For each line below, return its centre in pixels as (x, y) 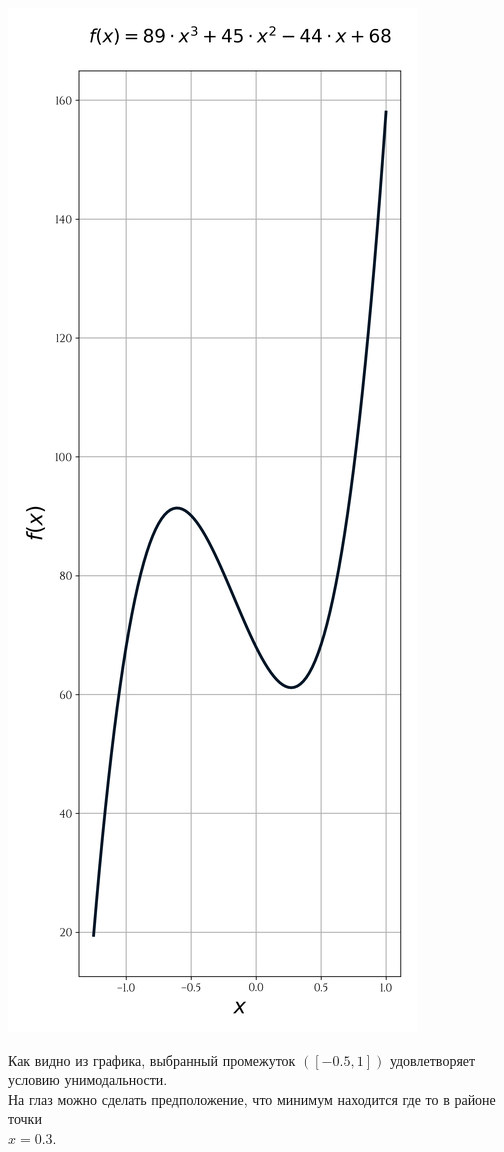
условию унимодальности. (88, 1079)
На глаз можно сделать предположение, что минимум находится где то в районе (252, 1098)
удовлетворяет (432, 1059)
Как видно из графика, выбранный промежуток (152, 1059)
